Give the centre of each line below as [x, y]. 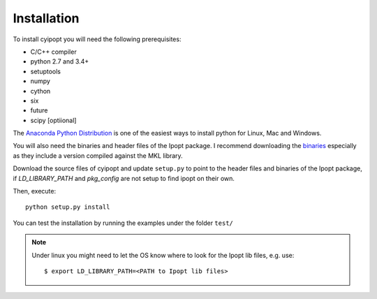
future [39, 110]
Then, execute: [34, 191]
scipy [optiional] [53, 120]
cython [40, 91]
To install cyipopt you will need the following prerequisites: [97, 39]
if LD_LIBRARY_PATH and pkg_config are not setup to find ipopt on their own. [124, 178]
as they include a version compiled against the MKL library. [98, 155]
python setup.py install [68, 207]
